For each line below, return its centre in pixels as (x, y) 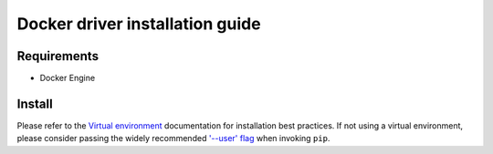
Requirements (58, 56)
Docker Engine (68, 78)
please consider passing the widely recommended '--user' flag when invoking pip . (173, 139)
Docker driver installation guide (139, 24)
